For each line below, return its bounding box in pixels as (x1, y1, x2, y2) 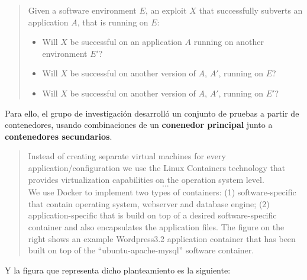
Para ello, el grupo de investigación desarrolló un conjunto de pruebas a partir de (5, 107, 299, 119)
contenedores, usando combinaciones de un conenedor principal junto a (5, 118, 273, 131)
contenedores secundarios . (5, 130, 112, 142)
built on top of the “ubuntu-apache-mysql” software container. (28, 244, 254, 256)
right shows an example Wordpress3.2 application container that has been (28, 232, 296, 244)
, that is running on (77, 15, 148, 28)
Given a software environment (28, 4, 137, 16)
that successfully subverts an (199, 4, 303, 16)
